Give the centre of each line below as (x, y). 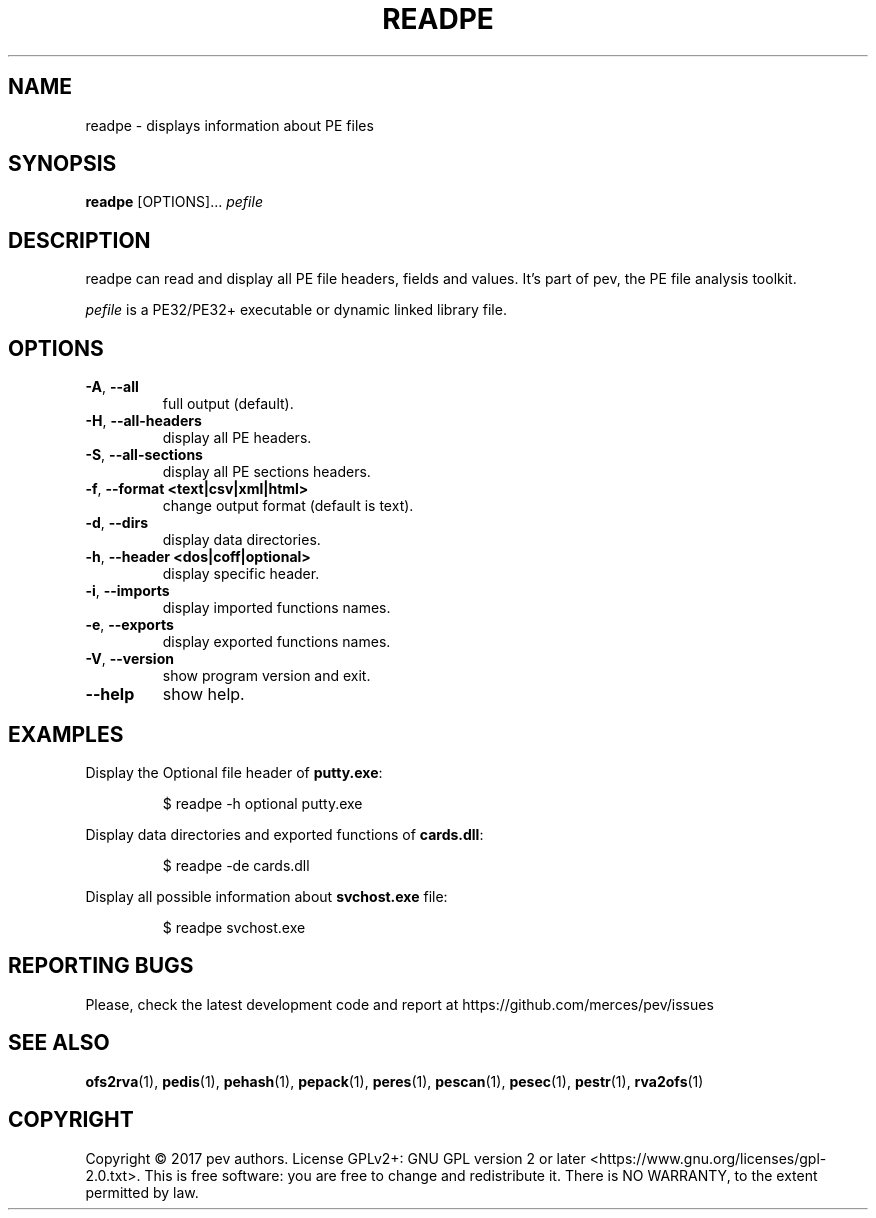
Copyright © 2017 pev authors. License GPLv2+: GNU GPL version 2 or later (335, 1158)
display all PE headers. (237, 438)
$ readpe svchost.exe (234, 927)
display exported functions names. (276, 642)
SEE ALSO (59, 1043)
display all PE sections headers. (266, 472)
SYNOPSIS (62, 164)
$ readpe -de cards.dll (236, 865)
